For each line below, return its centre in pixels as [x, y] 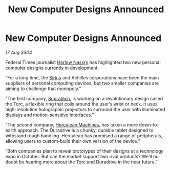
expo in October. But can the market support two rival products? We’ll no [82, 156]
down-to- [149, 124]
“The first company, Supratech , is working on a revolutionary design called [84, 98]
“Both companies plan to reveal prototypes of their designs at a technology [84, 151]
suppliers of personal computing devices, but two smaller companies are [82, 83]
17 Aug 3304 [19, 52]
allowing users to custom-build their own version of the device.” [73, 141]
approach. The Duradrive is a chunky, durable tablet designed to [86, 130]
